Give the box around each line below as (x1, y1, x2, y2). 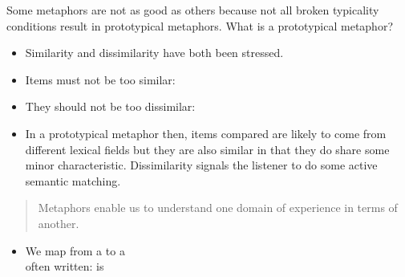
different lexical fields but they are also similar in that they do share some (25, 141, 390, 157)
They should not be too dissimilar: (25, 98, 196, 115)
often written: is (25, 258, 104, 275)
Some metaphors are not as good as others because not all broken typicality (6, 2, 379, 18)
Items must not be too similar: (25, 71, 176, 88)
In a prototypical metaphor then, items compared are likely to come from (25, 124, 387, 141)
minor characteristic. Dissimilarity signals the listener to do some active (25, 157, 378, 173)
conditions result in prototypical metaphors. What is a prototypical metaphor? (6, 17, 393, 34)
